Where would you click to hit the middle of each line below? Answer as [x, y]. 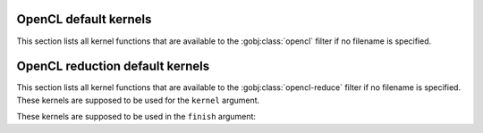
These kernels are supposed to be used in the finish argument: [136, 117]
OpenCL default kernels [84, 19]
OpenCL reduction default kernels [113, 66]
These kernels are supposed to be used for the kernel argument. [138, 100]
